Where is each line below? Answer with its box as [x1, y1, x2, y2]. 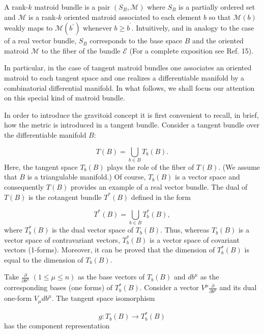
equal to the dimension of [4, 254, 83, 265]
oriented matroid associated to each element [64, 11, 201, 22]
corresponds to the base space [90, 35, 183, 46]
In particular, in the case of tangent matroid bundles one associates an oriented [4, 62, 252, 73]
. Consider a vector [139, 282, 199, 293]
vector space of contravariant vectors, [4, 234, 120, 245]
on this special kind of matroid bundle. [4, 92, 125, 103]
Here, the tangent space [4, 161, 78, 172]
